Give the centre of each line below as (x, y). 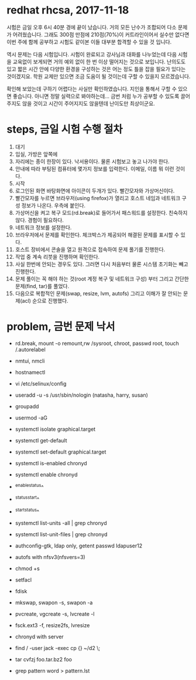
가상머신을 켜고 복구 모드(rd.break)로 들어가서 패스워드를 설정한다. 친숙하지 (101, 212)
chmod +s (27, 568)
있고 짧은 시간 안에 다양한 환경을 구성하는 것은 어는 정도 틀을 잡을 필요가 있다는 (96, 69)
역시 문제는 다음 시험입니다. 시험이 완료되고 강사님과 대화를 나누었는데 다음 (92, 54)
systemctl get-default (41, 440)
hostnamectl (30, 372)
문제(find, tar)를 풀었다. (42, 286)
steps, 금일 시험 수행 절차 (65, 129)
